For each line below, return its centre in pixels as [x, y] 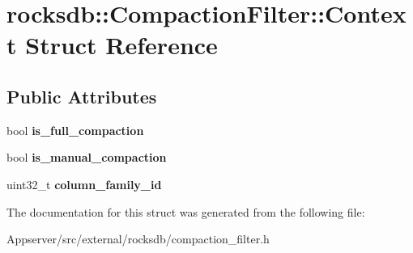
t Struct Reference [112, 45]
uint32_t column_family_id [84, 184]
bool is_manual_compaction [87, 157]
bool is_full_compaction [75, 130]
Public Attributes [82, 96]
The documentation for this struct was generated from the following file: [186, 211]
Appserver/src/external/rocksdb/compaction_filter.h [138, 239]
